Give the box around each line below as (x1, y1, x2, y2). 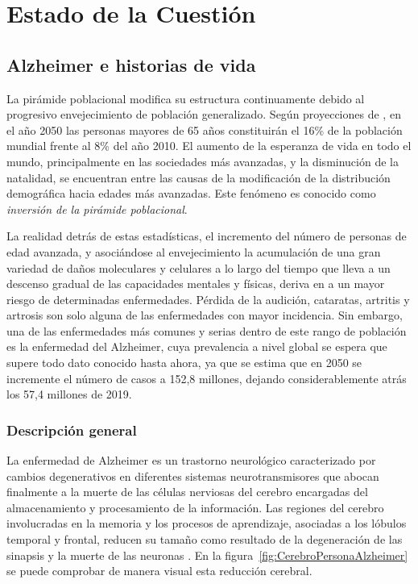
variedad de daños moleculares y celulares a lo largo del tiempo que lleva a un (6, 259, 391, 276)
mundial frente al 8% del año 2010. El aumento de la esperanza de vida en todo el (6, 137, 412, 154)
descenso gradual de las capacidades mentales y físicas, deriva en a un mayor (6, 275, 385, 292)
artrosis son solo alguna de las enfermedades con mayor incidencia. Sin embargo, (6, 307, 403, 323)
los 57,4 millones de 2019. (6, 386, 132, 403)
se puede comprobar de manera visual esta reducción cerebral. (6, 562, 312, 579)
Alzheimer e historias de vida (6, 52, 256, 77)
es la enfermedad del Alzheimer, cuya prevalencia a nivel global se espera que (6, 338, 387, 355)
